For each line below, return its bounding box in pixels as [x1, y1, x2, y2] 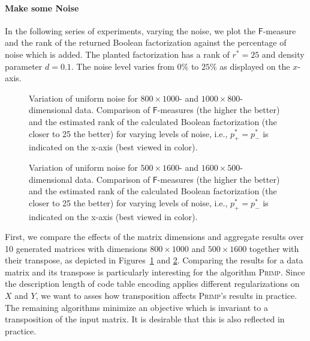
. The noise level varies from [71, 60, 174, 72]
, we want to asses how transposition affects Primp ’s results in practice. [35, 289, 297, 302]
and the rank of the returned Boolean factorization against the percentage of [5, 36, 287, 49]
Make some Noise [5, 1, 79, 14]
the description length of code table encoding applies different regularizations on [5, 277, 300, 290]
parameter [5, 60, 43, 72]
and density [261, 48, 305, 60]
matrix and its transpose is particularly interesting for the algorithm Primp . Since [5, 265, 305, 278]
